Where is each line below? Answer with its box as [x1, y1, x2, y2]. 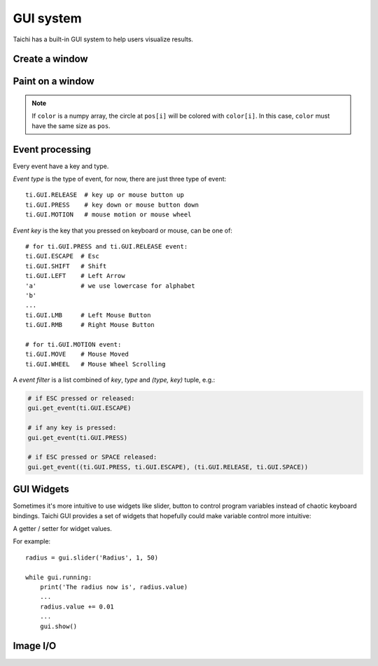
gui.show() [39, 622, 78, 630]
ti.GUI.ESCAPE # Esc [25, 252, 99, 261]
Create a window [13, 53, 88, 65]
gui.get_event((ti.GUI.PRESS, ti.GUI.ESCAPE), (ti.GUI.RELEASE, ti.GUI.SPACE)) [27, 463, 309, 471]
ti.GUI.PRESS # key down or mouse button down [25, 200, 199, 209]
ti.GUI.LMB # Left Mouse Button [25, 311, 151, 319]
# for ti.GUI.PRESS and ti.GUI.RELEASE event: [25, 242, 188, 250]
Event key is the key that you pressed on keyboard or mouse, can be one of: [13, 226, 232, 235]
